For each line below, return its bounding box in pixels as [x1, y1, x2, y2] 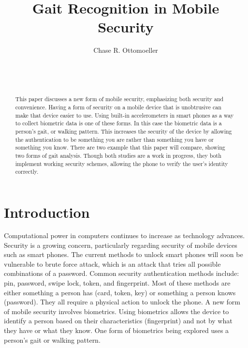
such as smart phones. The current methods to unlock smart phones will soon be [4, 249, 243, 259]
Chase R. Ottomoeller [93, 45, 158, 55]
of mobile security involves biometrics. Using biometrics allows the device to [4, 306, 229, 316]
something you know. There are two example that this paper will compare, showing [15, 143, 225, 151]
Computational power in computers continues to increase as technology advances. [4, 230, 245, 240]
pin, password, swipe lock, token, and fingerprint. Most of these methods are [4, 277, 231, 287]
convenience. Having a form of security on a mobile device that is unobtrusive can [15, 103, 221, 111]
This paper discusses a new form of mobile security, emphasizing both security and [15, 95, 224, 103]
